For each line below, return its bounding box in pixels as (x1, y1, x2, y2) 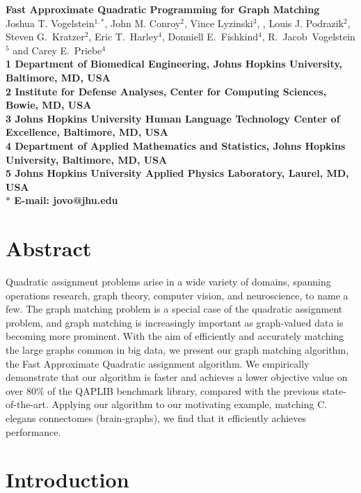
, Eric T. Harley (88, 29, 159, 44)
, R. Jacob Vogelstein (262, 29, 355, 44)
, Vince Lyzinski (184, 15, 253, 30)
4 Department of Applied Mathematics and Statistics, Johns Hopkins (6, 138, 346, 152)
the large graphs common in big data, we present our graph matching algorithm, (6, 343, 349, 357)
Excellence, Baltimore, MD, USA (6, 125, 168, 139)
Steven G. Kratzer (6, 29, 85, 44)
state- (322, 383, 346, 398)
